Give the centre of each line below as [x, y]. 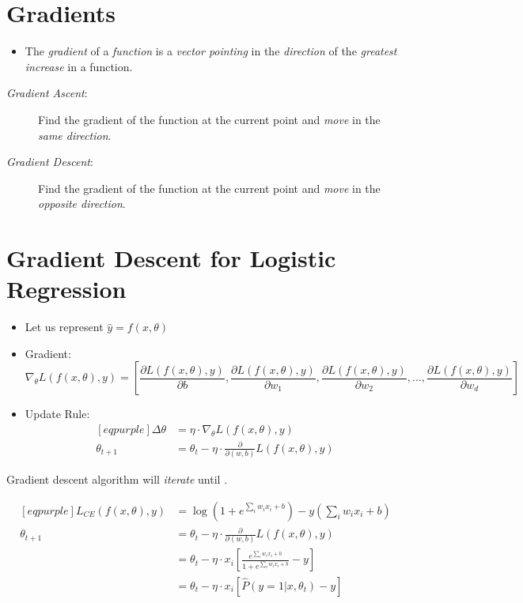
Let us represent [64, 327]
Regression [66, 289]
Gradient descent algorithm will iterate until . [117, 479]
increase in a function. [79, 66]
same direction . [75, 135]
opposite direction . [82, 204]
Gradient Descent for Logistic [171, 258]
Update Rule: [57, 414]
